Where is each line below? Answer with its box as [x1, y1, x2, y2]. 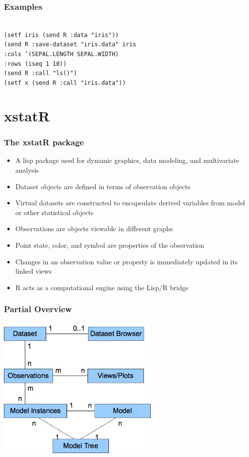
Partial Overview [4, 303, 72, 315]
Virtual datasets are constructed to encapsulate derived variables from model [15, 198, 245, 208]
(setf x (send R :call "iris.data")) [4, 79, 126, 87]
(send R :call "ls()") [4, 70, 77, 77]
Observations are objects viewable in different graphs [15, 223, 173, 234]
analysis [15, 164, 39, 175]
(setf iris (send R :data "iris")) [4, 31, 119, 39]
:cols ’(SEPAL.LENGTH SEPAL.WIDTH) [4, 51, 119, 58]
